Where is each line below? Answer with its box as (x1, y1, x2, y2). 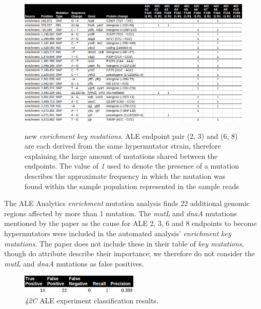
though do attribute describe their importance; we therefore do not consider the (4, 248, 255, 259)
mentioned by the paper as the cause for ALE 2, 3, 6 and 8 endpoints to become (4, 218, 257, 229)
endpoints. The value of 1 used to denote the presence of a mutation (25, 160, 239, 171)
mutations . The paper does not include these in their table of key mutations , (4, 238, 244, 249)
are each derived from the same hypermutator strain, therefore (25, 140, 221, 151)
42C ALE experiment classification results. (25, 295, 158, 305)
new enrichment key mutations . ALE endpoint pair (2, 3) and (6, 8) (25, 130, 238, 141)
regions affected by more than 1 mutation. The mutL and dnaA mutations (4, 208, 237, 218)
